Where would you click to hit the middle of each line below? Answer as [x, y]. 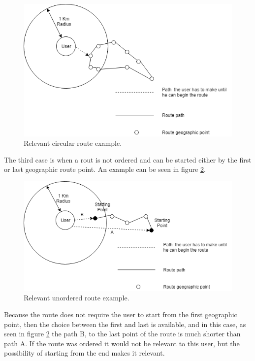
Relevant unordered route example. [77, 298]
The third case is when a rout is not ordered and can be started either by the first [128, 159]
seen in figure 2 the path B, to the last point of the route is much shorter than [122, 334]
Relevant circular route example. [73, 143]
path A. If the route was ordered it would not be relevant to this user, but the [122, 343]
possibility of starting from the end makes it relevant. [84, 353]
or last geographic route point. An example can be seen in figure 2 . [105, 169]
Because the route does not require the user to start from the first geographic [121, 314]
